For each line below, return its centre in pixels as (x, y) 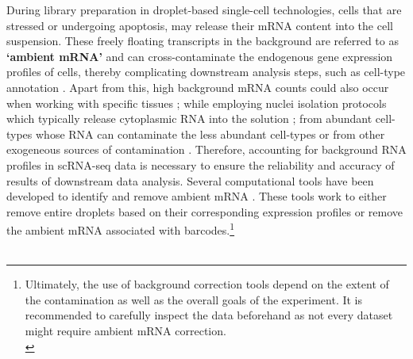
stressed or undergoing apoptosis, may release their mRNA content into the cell (200, 25)
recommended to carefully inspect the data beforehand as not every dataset (209, 315)
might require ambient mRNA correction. (125, 330)
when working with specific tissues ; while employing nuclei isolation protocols (197, 103)
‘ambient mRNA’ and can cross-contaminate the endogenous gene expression (200, 56)
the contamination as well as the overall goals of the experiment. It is (194, 299)
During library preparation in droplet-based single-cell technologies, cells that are (204, 10)
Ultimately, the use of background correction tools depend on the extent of (207, 284)
